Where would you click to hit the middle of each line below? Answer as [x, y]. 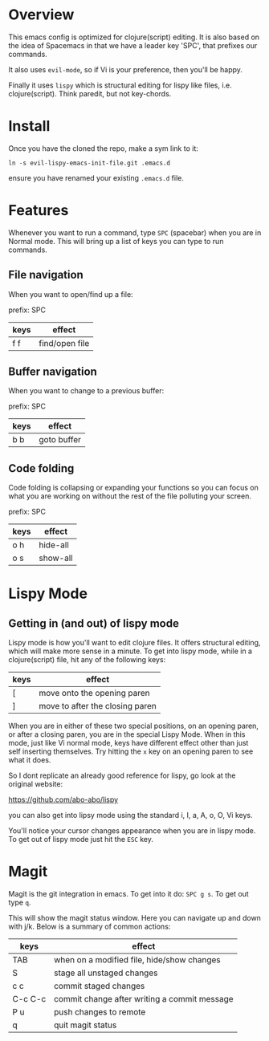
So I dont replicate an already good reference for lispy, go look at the [122, 775]
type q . [20, 903]
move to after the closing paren [98, 706]
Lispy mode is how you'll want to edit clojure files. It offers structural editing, [134, 643]
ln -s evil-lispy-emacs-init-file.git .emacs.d [90, 163]
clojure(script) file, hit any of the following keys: [87, 660]
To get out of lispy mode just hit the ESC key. [81, 840]
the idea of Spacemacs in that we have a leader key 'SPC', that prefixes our [133, 45]
